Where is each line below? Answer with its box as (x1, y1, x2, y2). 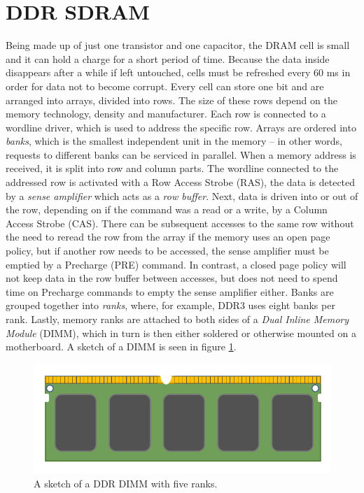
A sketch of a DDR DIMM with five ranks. (34, 476, 218, 490)
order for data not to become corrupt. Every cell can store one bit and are (6, 78, 324, 93)
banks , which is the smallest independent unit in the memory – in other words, (6, 134, 342, 148)
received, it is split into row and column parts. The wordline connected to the (6, 161, 339, 176)
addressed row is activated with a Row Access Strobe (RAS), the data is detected (6, 175, 356, 190)
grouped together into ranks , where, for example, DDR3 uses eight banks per (6, 298, 335, 313)
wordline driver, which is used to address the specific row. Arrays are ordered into (6, 120, 356, 134)
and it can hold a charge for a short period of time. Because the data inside (6, 51, 330, 66)
